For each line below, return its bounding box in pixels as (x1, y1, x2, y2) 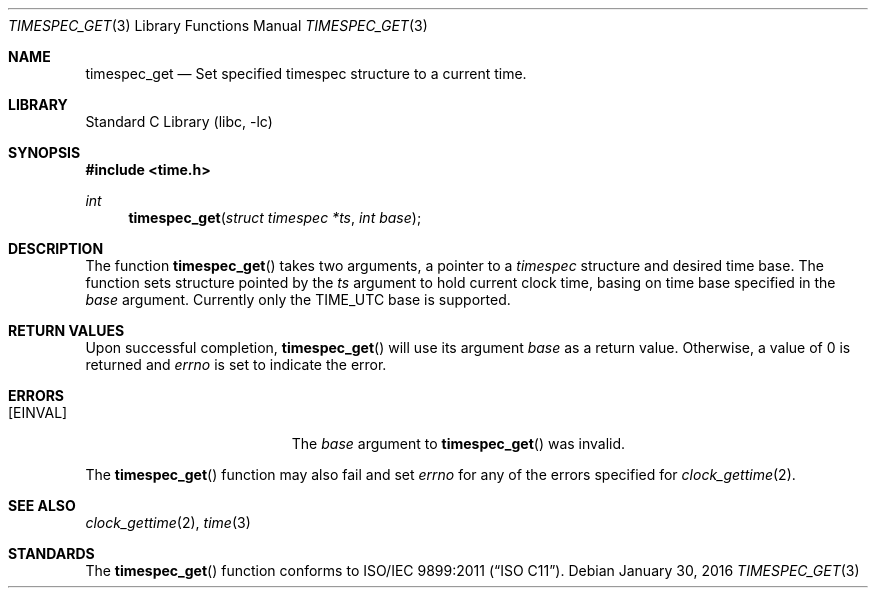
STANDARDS (8, 545, 95, 562)
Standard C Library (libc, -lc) (85, 113, 273, 130)
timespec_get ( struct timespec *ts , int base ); (128, 209, 422, 226)
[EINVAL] (8, 404, 68, 421)
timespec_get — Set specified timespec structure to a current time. (85, 65, 527, 82)
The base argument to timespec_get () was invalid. (291, 435, 626, 452)
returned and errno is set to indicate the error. (85, 356, 387, 373)
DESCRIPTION (8, 240, 104, 257)
